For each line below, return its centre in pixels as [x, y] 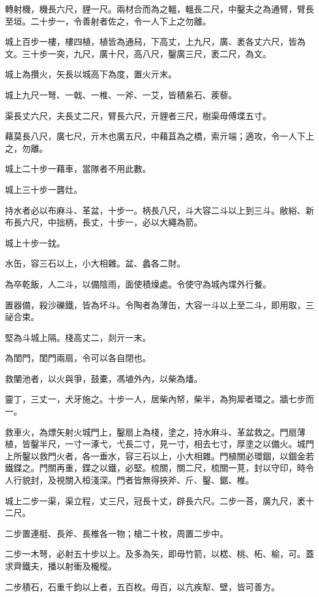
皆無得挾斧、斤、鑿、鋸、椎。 [194, 480]
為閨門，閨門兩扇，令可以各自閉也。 [78, 358]
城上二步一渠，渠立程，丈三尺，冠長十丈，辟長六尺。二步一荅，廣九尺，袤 [155, 500]
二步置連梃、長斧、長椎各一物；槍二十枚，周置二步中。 [117, 533]
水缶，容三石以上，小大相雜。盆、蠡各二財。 [95, 263]
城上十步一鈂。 [35, 242]
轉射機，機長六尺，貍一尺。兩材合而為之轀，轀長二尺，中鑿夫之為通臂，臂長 [159, 9]
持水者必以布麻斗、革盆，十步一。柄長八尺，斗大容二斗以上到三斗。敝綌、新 [159, 210]
